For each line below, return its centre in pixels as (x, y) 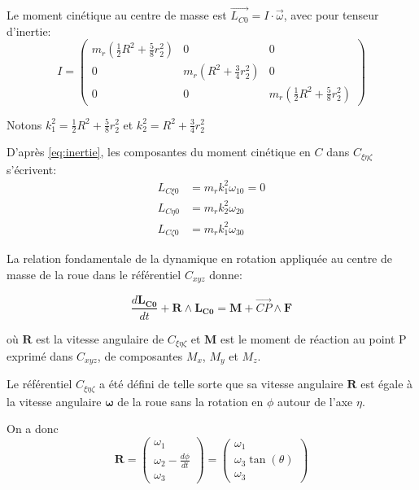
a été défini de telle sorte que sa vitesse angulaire (221, 384)
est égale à (387, 384)
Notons (24, 124)
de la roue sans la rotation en (190, 401)
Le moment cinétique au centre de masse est (117, 15)
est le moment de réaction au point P (314, 338)
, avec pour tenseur (331, 15)
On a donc (33, 429)
